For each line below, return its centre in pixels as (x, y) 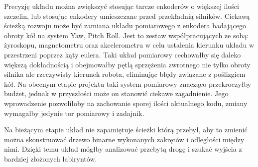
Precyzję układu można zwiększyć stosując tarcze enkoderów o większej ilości (122, 6)
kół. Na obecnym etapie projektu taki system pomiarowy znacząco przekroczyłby (128, 83)
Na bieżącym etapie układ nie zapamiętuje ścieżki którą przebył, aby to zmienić (126, 130)
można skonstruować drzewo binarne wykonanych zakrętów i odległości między (124, 139)
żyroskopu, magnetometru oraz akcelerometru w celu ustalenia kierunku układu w (129, 45)
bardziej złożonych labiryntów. (51, 158)
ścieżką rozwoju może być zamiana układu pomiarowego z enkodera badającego (125, 26)
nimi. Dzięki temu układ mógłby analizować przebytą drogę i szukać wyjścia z (123, 149)
